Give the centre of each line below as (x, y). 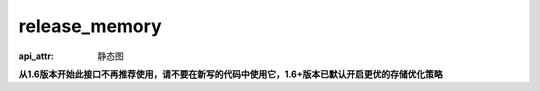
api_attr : (36, 56)
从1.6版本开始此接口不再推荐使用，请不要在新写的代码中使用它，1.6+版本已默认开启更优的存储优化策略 (231, 74)
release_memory (90, 26)
